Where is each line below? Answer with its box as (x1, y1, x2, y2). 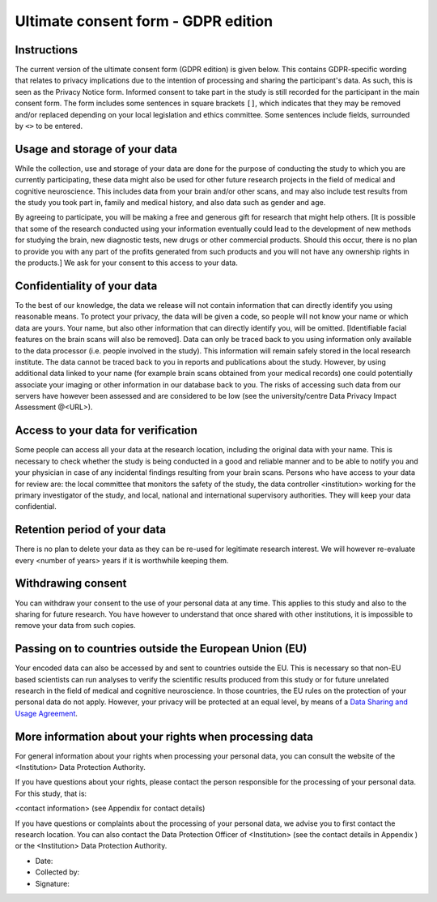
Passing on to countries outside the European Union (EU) (15, 642, 308, 656)
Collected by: (35, 867, 80, 877)
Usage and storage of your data (15, 142, 178, 156)
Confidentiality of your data (15, 279, 158, 293)
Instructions (15, 43, 78, 57)
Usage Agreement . (15, 708, 78, 718)
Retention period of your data (15, 523, 166, 536)
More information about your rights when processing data (15, 729, 314, 743)
